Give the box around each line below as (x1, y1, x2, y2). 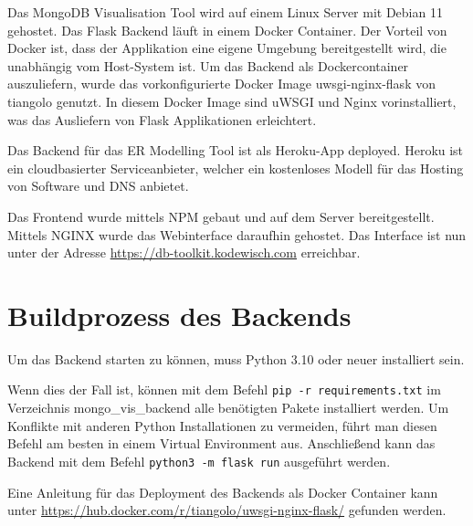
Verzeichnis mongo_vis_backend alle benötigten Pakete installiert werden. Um (7, 398, 449, 417)
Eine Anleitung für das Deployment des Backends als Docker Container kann (7, 482, 438, 501)
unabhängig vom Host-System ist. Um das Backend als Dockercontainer (7, 56, 409, 75)
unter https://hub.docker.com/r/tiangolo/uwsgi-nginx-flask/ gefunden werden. (7, 500, 447, 520)
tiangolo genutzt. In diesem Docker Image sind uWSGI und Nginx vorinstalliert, (7, 91, 457, 110)
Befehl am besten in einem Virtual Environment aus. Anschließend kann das (7, 434, 436, 453)
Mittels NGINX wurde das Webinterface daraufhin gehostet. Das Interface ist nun (7, 225, 467, 244)
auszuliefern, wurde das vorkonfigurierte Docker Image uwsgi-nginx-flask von (7, 74, 436, 93)
